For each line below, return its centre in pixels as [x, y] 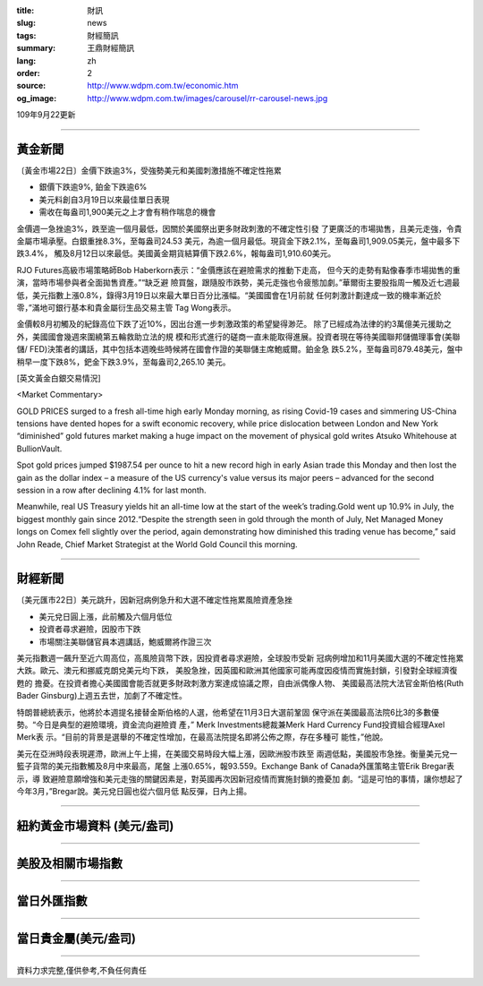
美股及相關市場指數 [69, 863]
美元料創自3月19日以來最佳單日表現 [104, 199]
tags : [26, 35]
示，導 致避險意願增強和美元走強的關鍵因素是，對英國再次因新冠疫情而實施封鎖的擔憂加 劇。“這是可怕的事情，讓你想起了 [240, 778]
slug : [26, 23]
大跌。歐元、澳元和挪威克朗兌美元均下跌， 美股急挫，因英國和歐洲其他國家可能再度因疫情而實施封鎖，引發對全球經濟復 [237, 671]
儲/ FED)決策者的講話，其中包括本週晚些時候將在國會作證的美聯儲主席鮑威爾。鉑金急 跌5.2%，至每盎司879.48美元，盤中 [240, 349]
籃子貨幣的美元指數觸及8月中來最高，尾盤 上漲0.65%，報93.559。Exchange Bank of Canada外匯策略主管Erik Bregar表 [236, 767]
